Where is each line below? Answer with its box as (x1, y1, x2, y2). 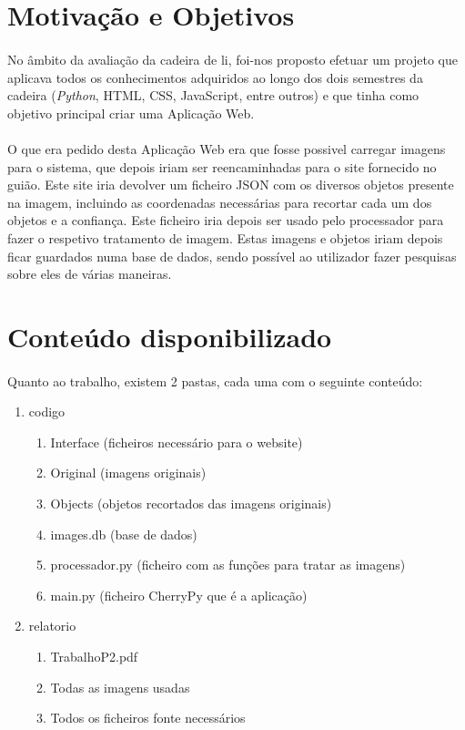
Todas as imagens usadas (50, 677, 190, 696)
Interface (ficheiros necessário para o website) (50, 432, 303, 451)
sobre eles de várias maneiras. (7, 264, 172, 283)
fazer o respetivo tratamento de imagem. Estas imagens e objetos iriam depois (7, 228, 443, 247)
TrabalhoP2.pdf (50, 647, 138, 665)
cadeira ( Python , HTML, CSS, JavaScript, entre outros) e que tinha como (7, 86, 420, 105)
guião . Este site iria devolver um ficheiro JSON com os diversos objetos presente (7, 175, 454, 194)
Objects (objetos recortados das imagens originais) (50, 494, 332, 513)
